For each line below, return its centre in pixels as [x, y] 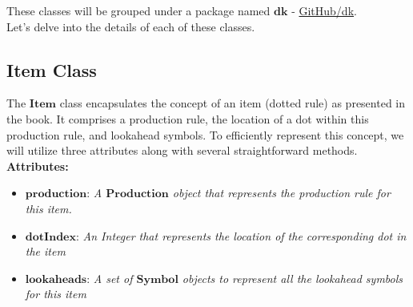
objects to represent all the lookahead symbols [293, 278]
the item [45, 251]
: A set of [110, 278]
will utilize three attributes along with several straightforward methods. [182, 150]
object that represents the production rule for [281, 193]
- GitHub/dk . [324, 10]
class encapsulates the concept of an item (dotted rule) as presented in [233, 103]
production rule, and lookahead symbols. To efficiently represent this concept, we [205, 134]
